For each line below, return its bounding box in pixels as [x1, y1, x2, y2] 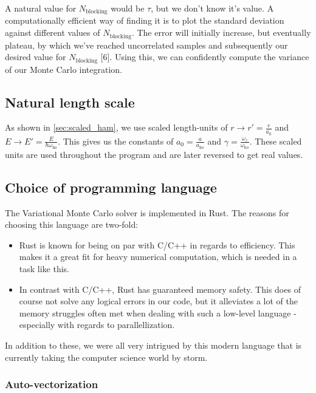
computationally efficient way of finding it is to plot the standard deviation [5, 14, 284, 27]
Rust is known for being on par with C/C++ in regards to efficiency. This [19, 238, 295, 251]
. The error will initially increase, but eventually [131, 26, 311, 39]
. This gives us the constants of [58, 134, 174, 147]
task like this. [19, 262, 70, 275]
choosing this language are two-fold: [5, 218, 139, 231]
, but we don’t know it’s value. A [151, 2, 274, 14]
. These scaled [249, 134, 302, 147]
